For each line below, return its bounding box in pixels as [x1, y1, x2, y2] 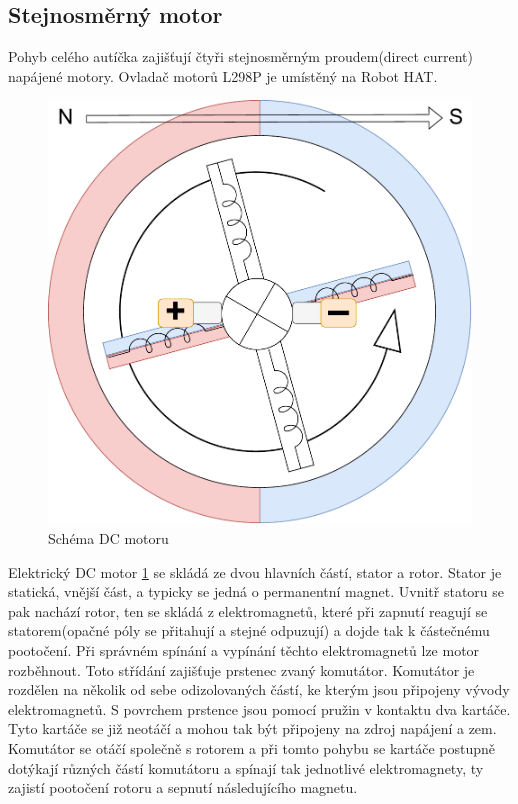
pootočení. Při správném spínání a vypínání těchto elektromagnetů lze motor [8, 639, 480, 660]
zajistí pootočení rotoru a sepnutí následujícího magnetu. [8, 777, 358, 798]
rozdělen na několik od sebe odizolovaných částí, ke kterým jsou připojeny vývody [8, 679, 510, 700]
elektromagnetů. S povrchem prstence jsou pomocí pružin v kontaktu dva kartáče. [8, 698, 511, 719]
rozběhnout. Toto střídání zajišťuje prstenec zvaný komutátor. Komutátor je [8, 659, 475, 680]
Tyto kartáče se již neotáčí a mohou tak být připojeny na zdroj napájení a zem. [8, 718, 497, 739]
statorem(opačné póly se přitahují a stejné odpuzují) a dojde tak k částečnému [8, 620, 490, 641]
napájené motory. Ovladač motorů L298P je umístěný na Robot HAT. [8, 65, 438, 86]
